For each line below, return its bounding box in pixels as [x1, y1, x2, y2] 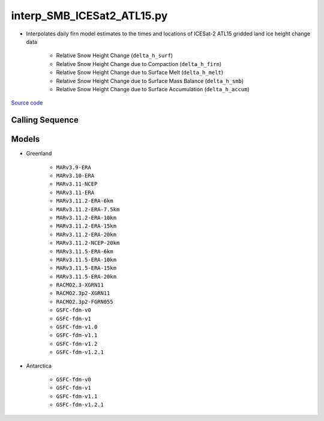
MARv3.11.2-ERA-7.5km [56, 206, 120, 213]
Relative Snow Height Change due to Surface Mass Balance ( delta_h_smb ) [56, 77, 244, 84]
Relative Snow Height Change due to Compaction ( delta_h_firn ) [56, 60, 222, 67]
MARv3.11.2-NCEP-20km [56, 240, 120, 246]
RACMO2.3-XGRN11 [56, 282, 104, 288]
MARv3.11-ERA [56, 189, 95, 196]
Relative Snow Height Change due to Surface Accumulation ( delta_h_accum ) [56, 85, 250, 92]
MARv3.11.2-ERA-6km [56, 198, 113, 204]
